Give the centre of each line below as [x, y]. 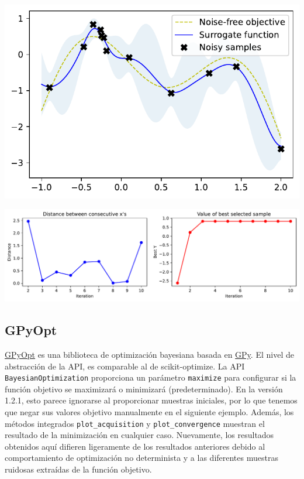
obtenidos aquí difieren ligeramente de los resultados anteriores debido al [135, 446]
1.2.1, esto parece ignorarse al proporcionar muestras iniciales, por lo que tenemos [151, 400]
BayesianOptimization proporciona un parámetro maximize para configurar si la [151, 377]
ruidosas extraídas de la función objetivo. [78, 469]
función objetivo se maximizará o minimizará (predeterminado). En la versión [144, 389]
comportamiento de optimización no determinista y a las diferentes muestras [141, 458]
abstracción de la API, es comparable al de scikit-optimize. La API [125, 366]
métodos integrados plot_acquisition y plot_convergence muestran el [135, 423]
